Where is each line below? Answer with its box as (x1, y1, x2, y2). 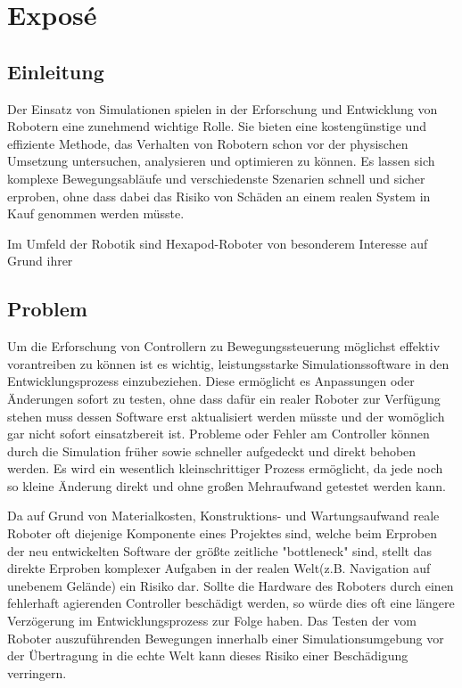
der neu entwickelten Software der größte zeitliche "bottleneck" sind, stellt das (7, 541, 432, 560)
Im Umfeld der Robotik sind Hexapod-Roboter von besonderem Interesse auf (7, 233, 428, 252)
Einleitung (7, 57, 104, 85)
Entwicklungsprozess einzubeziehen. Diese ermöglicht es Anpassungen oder (7, 372, 415, 390)
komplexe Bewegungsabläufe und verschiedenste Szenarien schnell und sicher (7, 168, 425, 187)
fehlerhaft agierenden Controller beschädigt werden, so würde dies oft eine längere (7, 594, 455, 612)
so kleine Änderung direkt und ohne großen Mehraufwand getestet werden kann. (7, 476, 446, 495)
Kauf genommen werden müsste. (7, 204, 185, 223)
